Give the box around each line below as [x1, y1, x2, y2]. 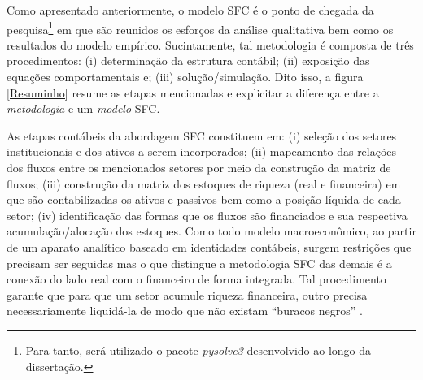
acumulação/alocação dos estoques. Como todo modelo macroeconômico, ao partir [7, 222, 416, 240]
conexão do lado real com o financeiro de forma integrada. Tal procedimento [7, 270, 386, 287]
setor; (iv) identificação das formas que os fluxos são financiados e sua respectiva [7, 206, 408, 223]
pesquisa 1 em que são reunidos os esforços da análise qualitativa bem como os [7, 18, 394, 37]
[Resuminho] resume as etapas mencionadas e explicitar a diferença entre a [7, 84, 379, 101]
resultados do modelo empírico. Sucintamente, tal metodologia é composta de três [7, 36, 414, 53]
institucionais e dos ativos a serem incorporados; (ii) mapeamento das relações [7, 143, 397, 160]
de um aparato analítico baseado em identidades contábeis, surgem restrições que [7, 238, 412, 255]
